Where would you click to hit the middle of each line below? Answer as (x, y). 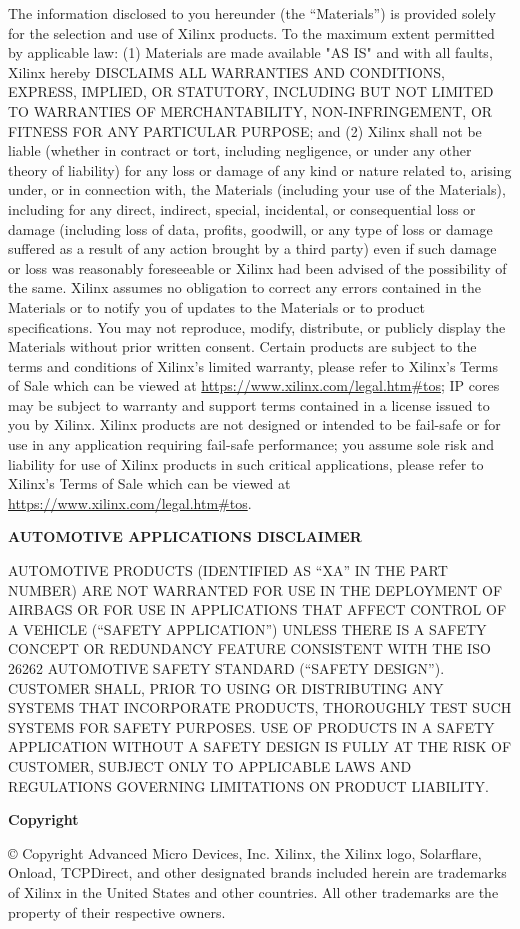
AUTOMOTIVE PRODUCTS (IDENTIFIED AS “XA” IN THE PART (228, 570)
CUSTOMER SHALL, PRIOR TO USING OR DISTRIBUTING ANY (226, 687)
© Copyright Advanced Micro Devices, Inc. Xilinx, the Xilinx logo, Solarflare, (245, 852)
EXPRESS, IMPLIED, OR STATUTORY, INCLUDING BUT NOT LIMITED (251, 91)
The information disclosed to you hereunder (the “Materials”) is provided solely (252, 13)
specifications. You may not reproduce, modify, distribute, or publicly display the (257, 326)
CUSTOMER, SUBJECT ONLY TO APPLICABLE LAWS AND (210, 765)
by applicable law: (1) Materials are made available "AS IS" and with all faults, (250, 52)
